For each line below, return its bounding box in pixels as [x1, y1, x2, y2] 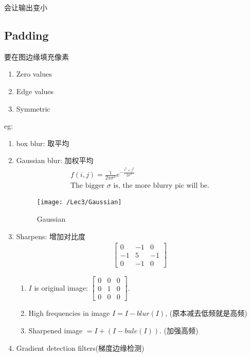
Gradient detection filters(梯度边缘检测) [16, 342, 145, 353]
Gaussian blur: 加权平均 [16, 155, 94, 166]
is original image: [34, 282, 88, 293]
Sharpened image [28, 325, 83, 335]
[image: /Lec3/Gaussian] [37, 199, 122, 206]
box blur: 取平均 [16, 137, 69, 148]
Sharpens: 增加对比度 [16, 230, 86, 241]
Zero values [16, 68, 52, 79]
